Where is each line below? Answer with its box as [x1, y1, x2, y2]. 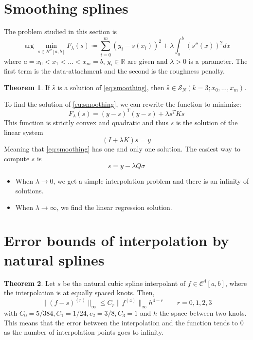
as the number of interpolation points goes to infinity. [4, 327, 163, 337]
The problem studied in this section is [4, 26, 117, 37]
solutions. [15, 186, 44, 196]
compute [4, 153, 30, 163]
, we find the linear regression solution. [56, 202, 172, 212]
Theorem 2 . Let [4, 278, 55, 288]
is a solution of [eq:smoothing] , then [57, 82, 164, 92]
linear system [4, 127, 43, 137]
